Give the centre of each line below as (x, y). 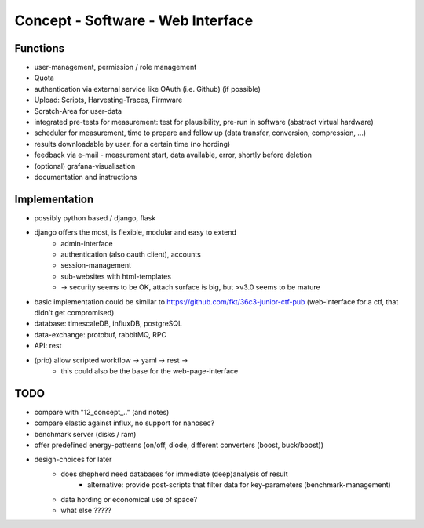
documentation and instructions (86, 177)
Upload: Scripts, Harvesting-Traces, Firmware (108, 100)
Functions (40, 48)
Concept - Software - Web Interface (134, 20)
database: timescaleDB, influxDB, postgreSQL (108, 324)
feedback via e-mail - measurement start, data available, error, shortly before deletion (173, 155)
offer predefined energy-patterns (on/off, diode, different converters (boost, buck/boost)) (179, 445)
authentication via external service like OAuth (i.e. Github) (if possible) (147, 89)
